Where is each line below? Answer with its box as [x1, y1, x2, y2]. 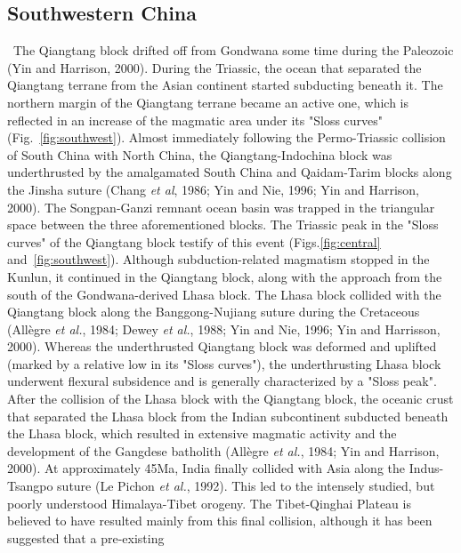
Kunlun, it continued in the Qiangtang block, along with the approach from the [7, 267, 442, 285]
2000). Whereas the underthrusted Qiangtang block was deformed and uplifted [7, 337, 437, 356]
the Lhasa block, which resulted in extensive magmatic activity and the [7, 424, 397, 443]
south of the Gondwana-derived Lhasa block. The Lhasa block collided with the [7, 285, 441, 303]
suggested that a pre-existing [7, 528, 165, 547]
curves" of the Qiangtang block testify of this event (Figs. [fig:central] [7, 232, 381, 251]
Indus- [408, 459, 444, 477]
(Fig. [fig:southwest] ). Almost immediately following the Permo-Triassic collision [7, 128, 446, 147]
